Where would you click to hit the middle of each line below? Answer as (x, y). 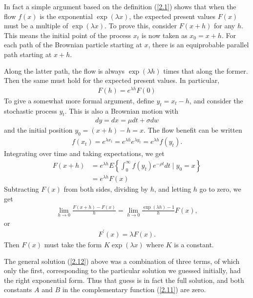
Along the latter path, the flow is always (64, 70)
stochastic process (31, 110)
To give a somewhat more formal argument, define (79, 100)
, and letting (173, 189)
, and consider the (216, 100)
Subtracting (21, 189)
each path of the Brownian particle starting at (73, 45)
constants (18, 289)
